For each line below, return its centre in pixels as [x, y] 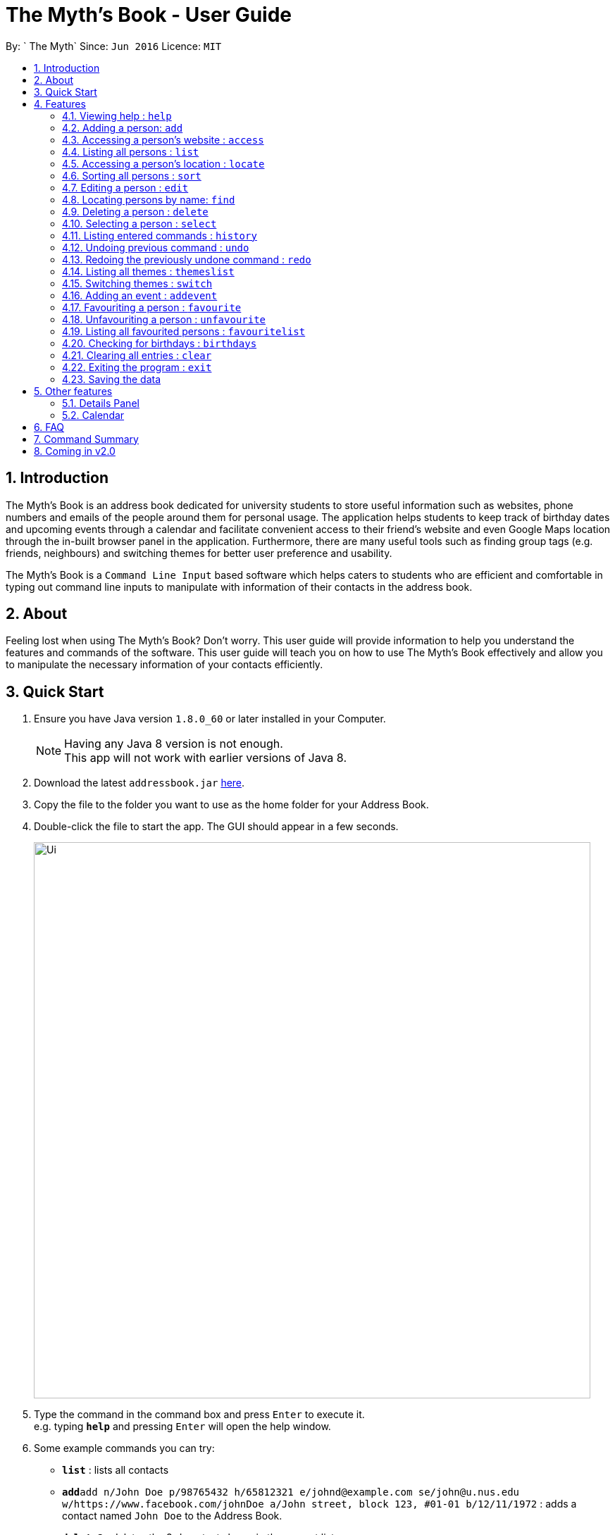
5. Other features [73, 391]
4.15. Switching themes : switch [137, 283]
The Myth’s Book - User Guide [149, 15]
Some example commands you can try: [124, 1448]
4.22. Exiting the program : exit [137, 367]
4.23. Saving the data [112, 379]
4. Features [60, 104]
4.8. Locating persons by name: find [149, 199]
